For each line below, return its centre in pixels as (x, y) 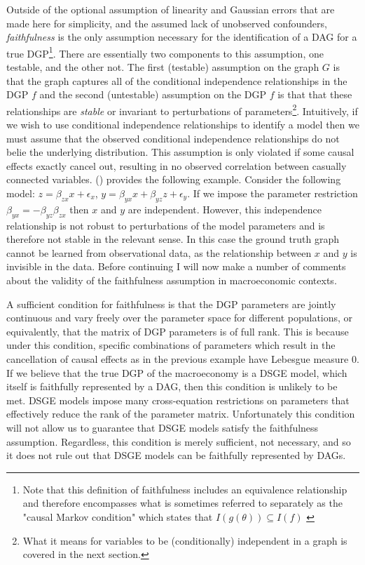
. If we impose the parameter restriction (273, 193)
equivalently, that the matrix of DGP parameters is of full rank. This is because (178, 331)
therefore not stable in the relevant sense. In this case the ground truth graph (173, 239)
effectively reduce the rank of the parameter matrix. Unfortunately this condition (181, 414)
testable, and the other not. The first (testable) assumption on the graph (163, 67)
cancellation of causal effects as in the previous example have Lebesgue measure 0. (183, 358)
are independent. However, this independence (225, 209)
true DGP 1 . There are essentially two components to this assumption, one (165, 52)
